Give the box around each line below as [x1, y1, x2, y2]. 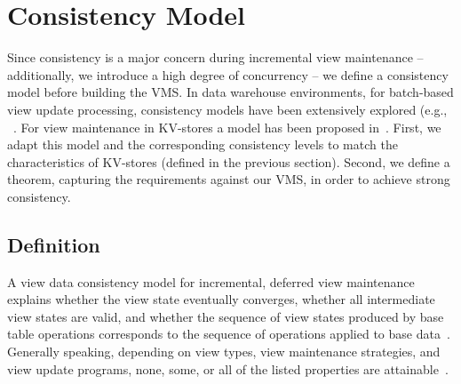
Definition [7, 230, 100, 258]
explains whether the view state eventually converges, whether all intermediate [7, 290, 435, 308]
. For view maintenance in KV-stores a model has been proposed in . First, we [13, 117, 441, 136]
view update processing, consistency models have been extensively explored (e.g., [7, 100, 448, 118]
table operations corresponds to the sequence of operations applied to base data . [7, 324, 450, 343]
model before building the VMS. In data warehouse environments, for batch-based [7, 83, 454, 101]
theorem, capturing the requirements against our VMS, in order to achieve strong [7, 170, 450, 188]
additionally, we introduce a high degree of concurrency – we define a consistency [7, 65, 449, 84]
